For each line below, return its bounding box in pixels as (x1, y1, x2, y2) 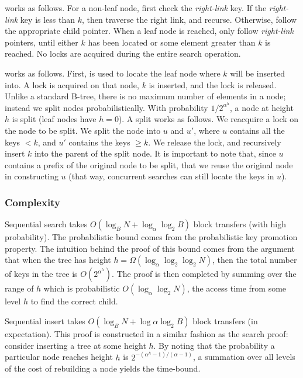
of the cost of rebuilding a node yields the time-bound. (5, 362, 201, 374)
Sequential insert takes (5, 314, 85, 327)
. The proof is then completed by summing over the (112, 268, 297, 280)
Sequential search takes (5, 218, 88, 230)
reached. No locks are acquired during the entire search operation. (5, 47, 241, 60)
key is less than (20, 13, 75, 25)
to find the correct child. (30, 295, 118, 307)
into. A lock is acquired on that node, (5, 78, 139, 91)
